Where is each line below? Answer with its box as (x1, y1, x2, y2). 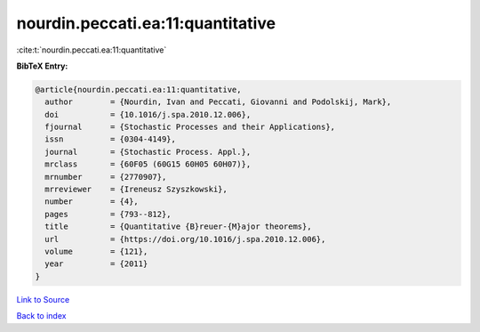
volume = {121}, (44, 247, 148, 256)
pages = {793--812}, (44, 209, 172, 219)
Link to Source (16, 294, 70, 304)
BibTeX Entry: (16, 61, 68, 71)
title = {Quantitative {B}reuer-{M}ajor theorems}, (44, 222, 312, 231)
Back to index (16, 311, 67, 321)
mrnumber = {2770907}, (44, 172, 167, 182)
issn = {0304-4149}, (44, 134, 177, 144)
